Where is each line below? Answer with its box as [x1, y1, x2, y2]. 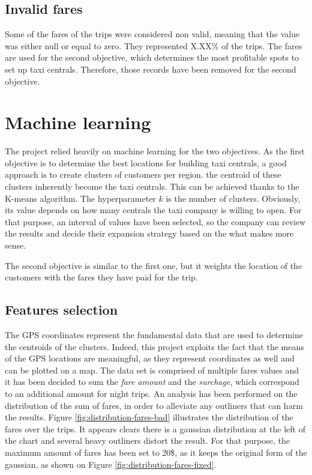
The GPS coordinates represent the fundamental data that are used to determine [5, 328, 303, 341]
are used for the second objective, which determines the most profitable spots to [5, 51, 299, 64]
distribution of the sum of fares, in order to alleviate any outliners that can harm [5, 399, 303, 411]
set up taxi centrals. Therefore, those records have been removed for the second [5, 62, 296, 75]
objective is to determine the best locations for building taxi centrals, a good [5, 156, 287, 169]
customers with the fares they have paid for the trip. [5, 271, 198, 283]
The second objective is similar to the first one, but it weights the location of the [5, 259, 302, 271]
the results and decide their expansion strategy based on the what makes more [5, 227, 294, 240]
